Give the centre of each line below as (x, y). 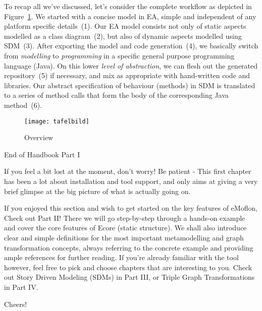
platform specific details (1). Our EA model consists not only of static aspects (125, 26)
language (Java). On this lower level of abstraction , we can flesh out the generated (131, 65)
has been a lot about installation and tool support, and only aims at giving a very (131, 181)
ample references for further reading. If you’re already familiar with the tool (121, 257)
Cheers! (16, 304)
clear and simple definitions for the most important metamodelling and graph (124, 237)
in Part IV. (21, 287)
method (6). (23, 105)
